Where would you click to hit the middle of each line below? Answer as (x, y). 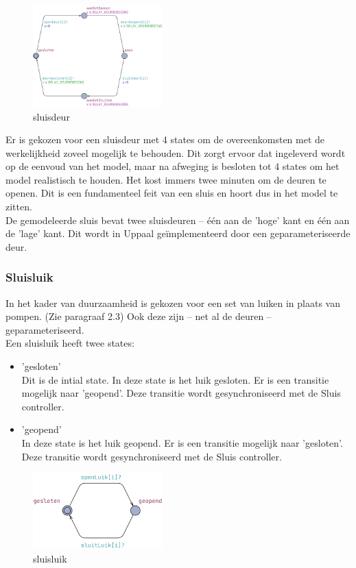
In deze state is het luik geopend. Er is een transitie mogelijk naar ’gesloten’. (182, 443)
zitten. (19, 207)
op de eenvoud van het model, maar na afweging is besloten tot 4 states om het (173, 166)
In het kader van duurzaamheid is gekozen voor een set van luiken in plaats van (173, 302)
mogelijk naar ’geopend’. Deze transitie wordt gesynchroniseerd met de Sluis (181, 393)
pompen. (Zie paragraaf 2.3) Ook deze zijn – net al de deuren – (139, 316)
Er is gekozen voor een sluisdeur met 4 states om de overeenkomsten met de (165, 139)
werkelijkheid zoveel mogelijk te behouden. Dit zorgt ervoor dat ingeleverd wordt (176, 152)
